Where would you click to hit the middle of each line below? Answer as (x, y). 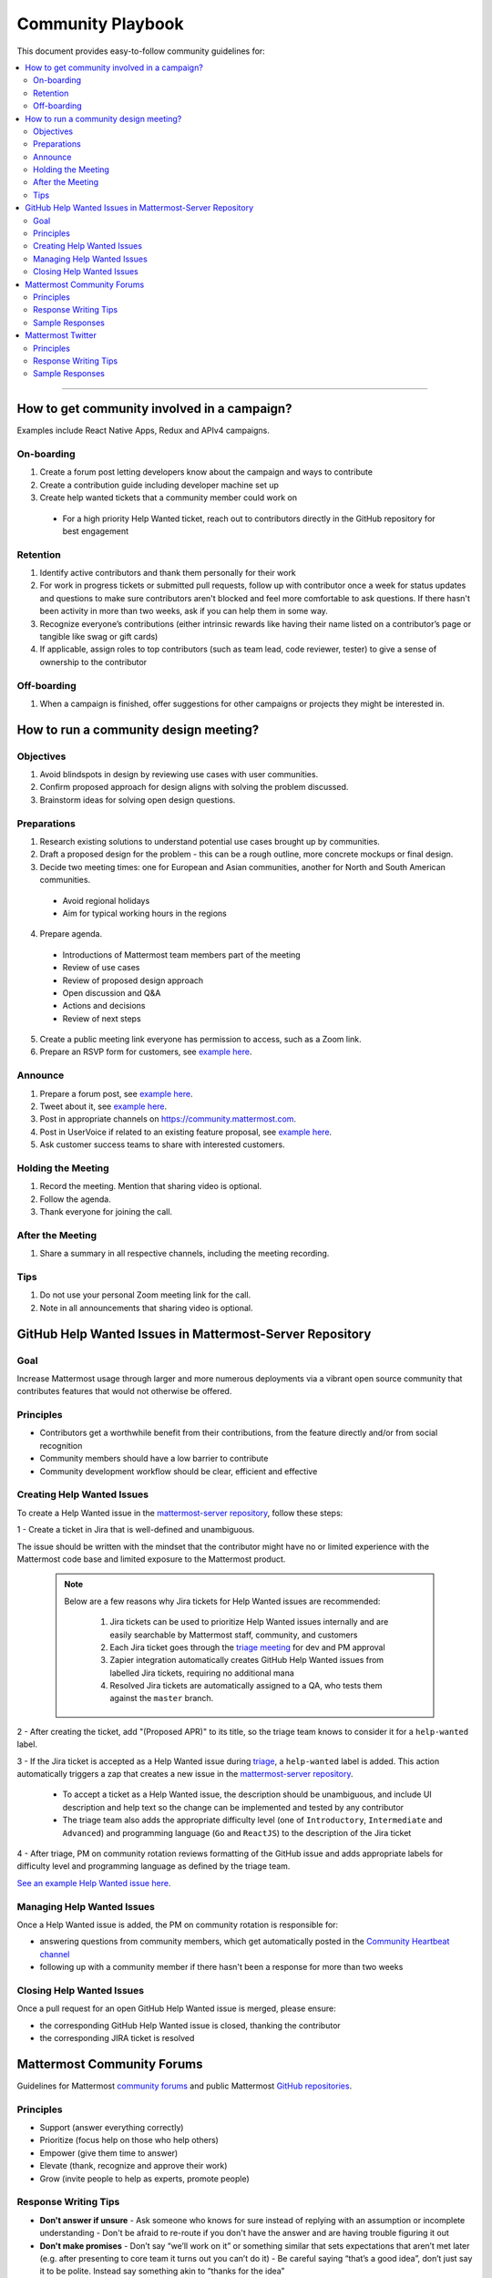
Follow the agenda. (75, 1199)
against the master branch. (162, 1698)
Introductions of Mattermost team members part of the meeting (181, 954)
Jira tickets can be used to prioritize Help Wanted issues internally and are (249, 1622)
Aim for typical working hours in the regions (145, 913)
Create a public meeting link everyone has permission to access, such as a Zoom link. (200, 1040)
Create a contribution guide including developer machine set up (159, 485)
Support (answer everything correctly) (112, 2128)
